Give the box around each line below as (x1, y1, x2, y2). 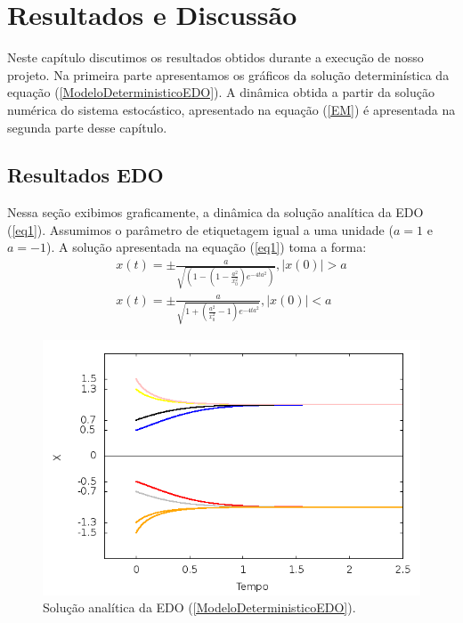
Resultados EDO (7, 161, 164, 189)
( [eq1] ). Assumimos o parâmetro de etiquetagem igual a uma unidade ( (7, 220, 394, 239)
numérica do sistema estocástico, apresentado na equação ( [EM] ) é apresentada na (7, 100, 456, 118)
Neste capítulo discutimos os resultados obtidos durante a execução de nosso (7, 48, 424, 67)
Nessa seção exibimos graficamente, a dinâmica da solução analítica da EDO (7, 203, 424, 222)
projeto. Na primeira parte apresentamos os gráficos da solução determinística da (7, 65, 450, 84)
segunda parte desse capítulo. (7, 117, 167, 136)
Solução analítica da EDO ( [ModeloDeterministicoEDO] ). (43, 598, 356, 617)
